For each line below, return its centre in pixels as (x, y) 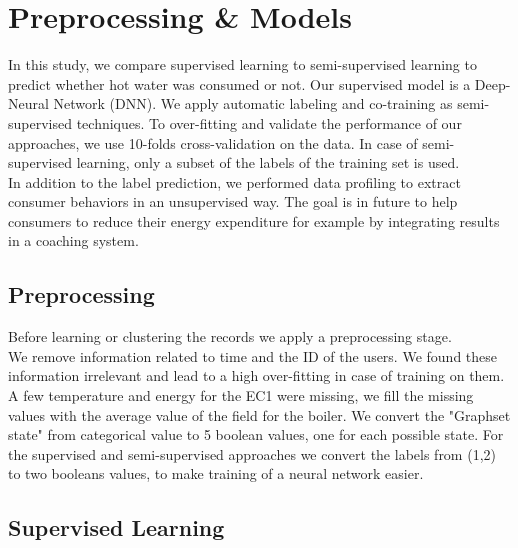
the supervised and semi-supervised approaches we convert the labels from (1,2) (252, 453)
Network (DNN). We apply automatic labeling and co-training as (253, 103)
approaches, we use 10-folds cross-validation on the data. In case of (213, 142)
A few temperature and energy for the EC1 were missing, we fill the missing (241, 395)
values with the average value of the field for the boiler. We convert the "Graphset (259, 414)
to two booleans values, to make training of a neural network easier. (216, 473)
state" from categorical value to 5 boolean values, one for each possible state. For (256, 434)
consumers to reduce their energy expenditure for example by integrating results (254, 220)
